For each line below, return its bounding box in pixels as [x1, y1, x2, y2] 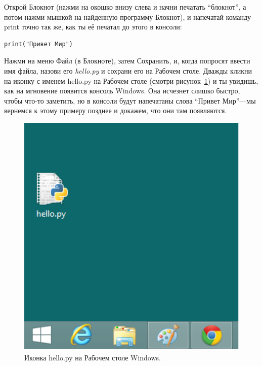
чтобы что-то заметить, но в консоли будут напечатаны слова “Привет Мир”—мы [4, 95, 256, 106]
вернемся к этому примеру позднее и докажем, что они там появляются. [4, 105, 227, 116]
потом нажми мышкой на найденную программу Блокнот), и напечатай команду [4, 11, 251, 22]
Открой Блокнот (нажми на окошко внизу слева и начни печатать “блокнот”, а [4, 2, 246, 12]
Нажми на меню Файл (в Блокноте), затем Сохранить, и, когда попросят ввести [4, 55, 250, 66]
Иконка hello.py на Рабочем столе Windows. [24, 352, 161, 362]
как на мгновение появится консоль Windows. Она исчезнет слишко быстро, [4, 85, 240, 96]
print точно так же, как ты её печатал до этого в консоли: [4, 21, 182, 32]
